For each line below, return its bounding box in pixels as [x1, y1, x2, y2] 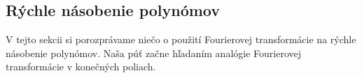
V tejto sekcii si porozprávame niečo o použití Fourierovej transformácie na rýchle [6, 32, 356, 47]
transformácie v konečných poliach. [6, 59, 156, 74]
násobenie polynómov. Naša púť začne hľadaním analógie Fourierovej [6, 45, 302, 60]
